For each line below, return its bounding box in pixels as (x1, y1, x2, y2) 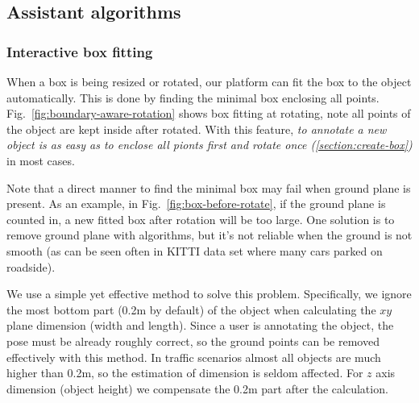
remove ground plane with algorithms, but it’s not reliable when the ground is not (6, 226, 413, 243)
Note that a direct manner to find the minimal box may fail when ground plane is (6, 179, 411, 196)
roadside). (6, 258, 56, 275)
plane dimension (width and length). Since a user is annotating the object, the (6, 317, 394, 334)
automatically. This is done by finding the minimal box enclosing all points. (6, 89, 380, 106)
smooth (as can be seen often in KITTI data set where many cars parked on (6, 242, 383, 259)
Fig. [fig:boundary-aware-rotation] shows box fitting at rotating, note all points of (6, 105, 411, 122)
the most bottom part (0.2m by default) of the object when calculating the (6, 301, 376, 318)
